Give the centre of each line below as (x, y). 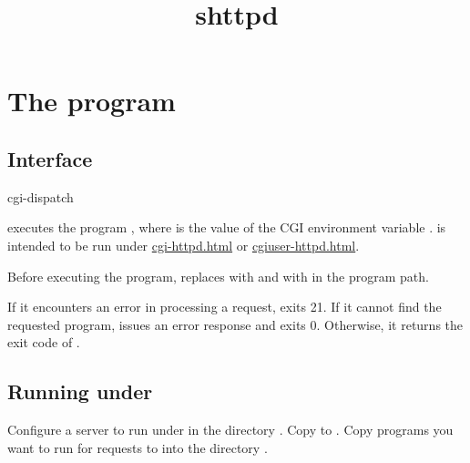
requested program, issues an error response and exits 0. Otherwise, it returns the (235, 324)
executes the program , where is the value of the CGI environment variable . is (227, 227)
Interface (50, 158)
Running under (80, 391)
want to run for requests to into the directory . (138, 447)
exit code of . (44, 342)
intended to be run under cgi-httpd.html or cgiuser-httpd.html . (184, 245)
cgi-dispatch (41, 196)
